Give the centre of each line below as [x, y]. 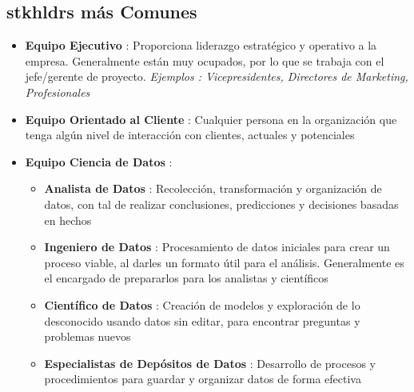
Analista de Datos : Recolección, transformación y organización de [213, 188]
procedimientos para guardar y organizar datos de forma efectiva [203, 379]
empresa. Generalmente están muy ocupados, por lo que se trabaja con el [205, 60]
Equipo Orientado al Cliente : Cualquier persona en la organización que [211, 119]
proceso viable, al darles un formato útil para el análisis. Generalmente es [224, 262]
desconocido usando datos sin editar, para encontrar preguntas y [202, 320]
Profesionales [58, 92]
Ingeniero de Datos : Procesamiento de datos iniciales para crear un [217, 247]
